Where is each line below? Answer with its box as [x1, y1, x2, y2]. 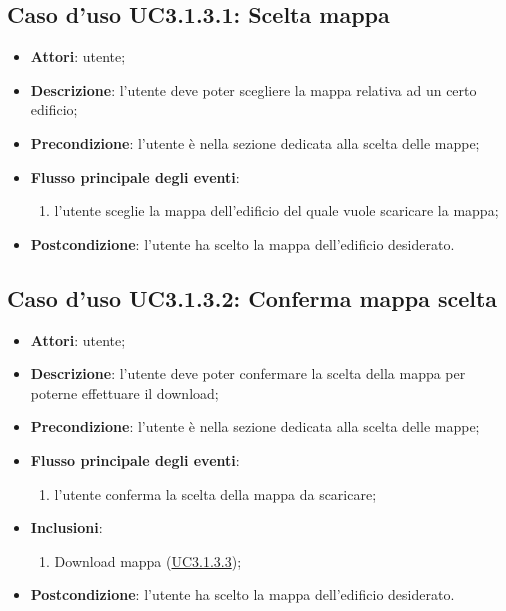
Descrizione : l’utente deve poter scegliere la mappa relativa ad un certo [30, 79, 477, 100]
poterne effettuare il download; [30, 382, 219, 403]
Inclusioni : [30, 517, 103, 538]
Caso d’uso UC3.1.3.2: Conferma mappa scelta [7, 282, 498, 313]
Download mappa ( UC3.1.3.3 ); [54, 550, 242, 571]
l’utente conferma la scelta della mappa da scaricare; [54, 483, 377, 504]
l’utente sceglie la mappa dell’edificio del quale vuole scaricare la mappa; [54, 200, 499, 221]
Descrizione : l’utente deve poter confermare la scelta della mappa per [30, 363, 466, 384]
